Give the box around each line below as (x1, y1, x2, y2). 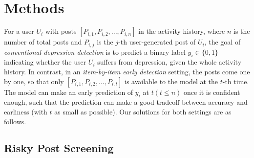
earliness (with (4, 106, 47, 116)
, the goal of (204, 37, 241, 47)
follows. (4, 116, 26, 126)
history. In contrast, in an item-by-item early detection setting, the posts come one (4, 66, 250, 76)
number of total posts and (4, 37, 82, 47)
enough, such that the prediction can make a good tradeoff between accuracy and (4, 97, 248, 107)
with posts (45, 26, 77, 36)
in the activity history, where (138, 26, 225, 36)
